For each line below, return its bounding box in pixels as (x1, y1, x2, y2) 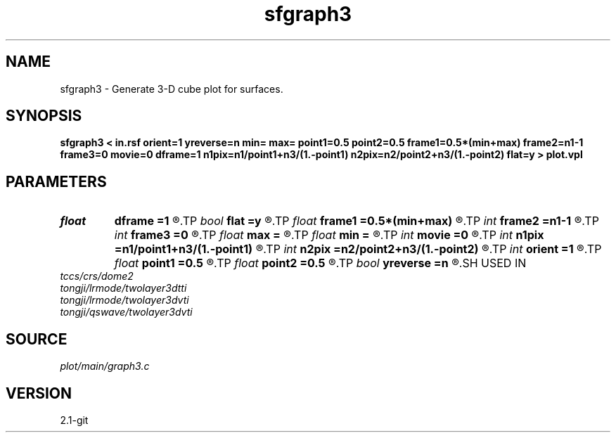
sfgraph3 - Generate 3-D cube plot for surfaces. (60, 82, 283, 95)
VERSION (6, 384, 72, 402)
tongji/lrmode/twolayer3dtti (60, 282, 187, 295)
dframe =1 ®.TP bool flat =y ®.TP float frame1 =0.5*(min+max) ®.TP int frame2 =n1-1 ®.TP (114, 214, 599, 228)
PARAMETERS (6, 172, 107, 191)
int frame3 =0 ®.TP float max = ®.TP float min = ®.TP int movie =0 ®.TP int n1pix (114, 228, 544, 243)
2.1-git (60, 413, 89, 426)
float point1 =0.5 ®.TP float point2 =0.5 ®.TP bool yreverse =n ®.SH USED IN (114, 256, 527, 271)
